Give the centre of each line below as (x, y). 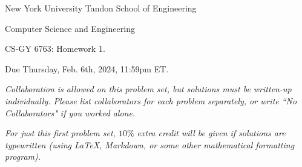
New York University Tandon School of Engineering (101, 8)
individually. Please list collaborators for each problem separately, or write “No (151, 100)
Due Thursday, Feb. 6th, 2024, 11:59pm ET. (87, 68)
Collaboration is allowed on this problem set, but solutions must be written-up (148, 89)
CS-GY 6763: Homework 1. (55, 49)
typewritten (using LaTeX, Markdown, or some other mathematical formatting (150, 144)
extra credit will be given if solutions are (211, 133)
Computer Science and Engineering (70, 28)
